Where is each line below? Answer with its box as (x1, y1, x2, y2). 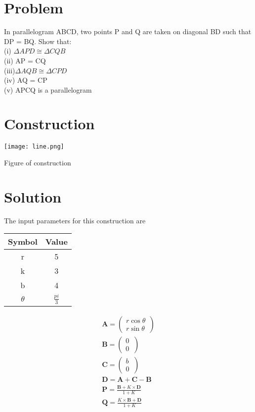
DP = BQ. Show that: (4, 36, 72, 46)
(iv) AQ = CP (4, 75, 47, 85)
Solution (4, 186, 62, 206)
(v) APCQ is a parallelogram (4, 84, 92, 95)
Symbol (8, 236, 38, 248)
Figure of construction (4, 157, 71, 168)
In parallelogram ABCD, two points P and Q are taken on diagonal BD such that (4, 26, 252, 37)
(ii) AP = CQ (4, 55, 46, 65)
